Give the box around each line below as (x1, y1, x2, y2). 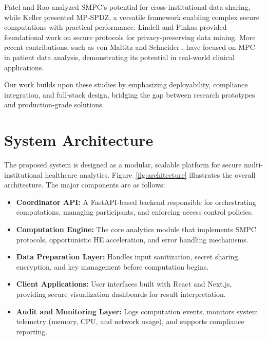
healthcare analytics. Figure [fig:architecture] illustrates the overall (45, 169, 256, 180)
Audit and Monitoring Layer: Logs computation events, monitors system (16, 306, 258, 316)
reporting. (16, 326, 48, 336)
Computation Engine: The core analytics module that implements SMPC (16, 224, 256, 235)
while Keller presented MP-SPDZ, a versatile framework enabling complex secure (4, 11, 259, 22)
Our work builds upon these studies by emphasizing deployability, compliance (4, 79, 248, 90)
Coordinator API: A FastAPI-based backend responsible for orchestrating (16, 196, 256, 207)
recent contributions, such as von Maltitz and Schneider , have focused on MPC (4, 42, 255, 52)
